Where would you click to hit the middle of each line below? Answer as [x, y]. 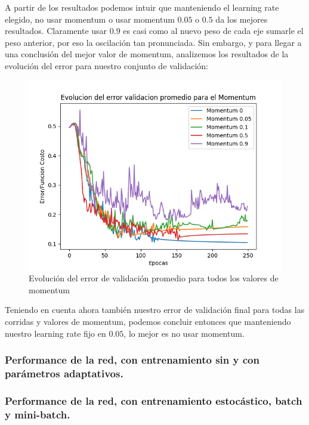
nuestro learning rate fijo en [55, 333]
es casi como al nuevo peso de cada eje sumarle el [213, 31]
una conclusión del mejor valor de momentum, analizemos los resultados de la [147, 54]
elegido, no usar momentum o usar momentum [90, 19]
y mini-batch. [38, 414]
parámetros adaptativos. [64, 373]
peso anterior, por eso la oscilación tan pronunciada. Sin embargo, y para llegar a [153, 42]
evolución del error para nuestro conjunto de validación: [106, 65]
